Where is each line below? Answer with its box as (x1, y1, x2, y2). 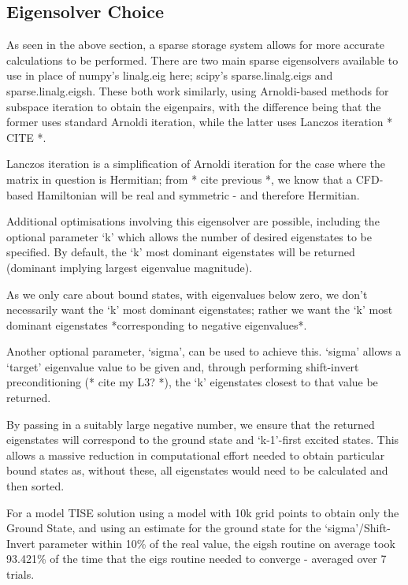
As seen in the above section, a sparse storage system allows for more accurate (6, 36, 384, 53)
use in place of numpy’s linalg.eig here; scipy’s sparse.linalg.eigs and (6, 67, 333, 84)
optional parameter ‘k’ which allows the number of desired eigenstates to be (6, 228, 373, 244)
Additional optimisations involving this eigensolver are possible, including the (6, 213, 380, 229)
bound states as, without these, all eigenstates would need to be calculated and (6, 462, 388, 479)
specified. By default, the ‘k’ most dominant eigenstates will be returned (6, 244, 355, 260)
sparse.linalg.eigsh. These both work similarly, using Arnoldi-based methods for (6, 82, 389, 99)
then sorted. (6, 478, 65, 494)
